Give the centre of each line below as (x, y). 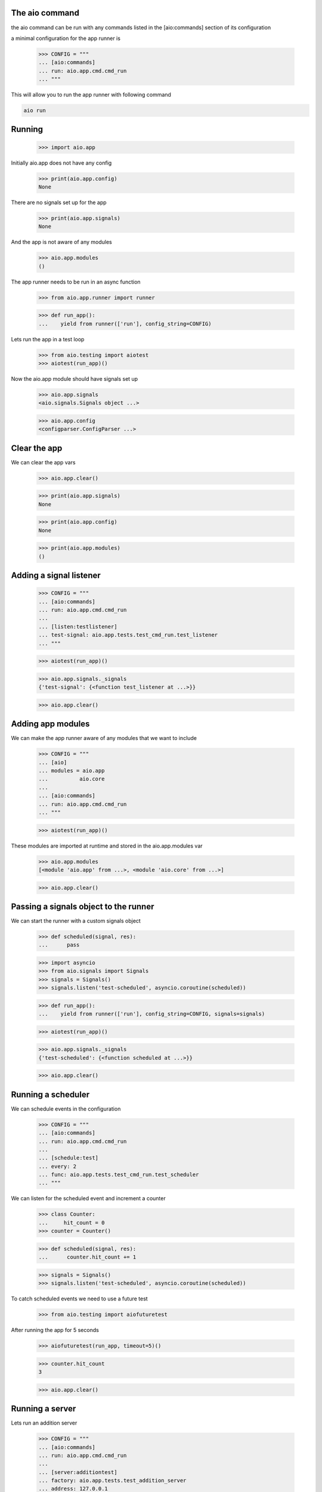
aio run (35, 111)
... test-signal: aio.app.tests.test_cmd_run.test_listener (128, 635)
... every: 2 (58, 1166)
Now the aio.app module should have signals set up (75, 378)
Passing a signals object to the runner (83, 906)
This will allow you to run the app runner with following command (91, 95)
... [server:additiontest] (78, 1472)
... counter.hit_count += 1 (87, 1257)
